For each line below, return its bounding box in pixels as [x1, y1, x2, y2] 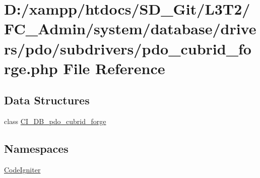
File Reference [63, 57, 165, 78]
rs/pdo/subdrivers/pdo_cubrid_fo [4, 38, 251, 58]
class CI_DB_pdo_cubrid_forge [4, 116, 106, 127]
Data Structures [4, 92, 90, 108]
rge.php [4, 57, 58, 78]
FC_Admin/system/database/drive [4, 18, 256, 39]
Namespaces [4, 141, 69, 156]
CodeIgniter [4, 164, 41, 174]
